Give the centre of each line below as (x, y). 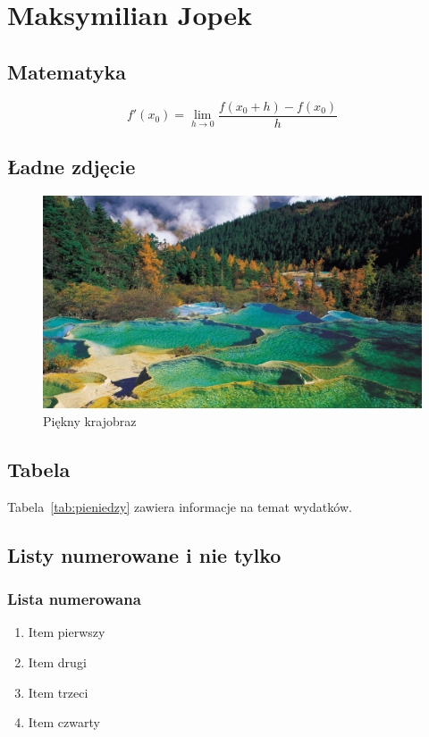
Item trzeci (58, 692)
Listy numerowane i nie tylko (144, 554)
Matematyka (67, 71)
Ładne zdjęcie (71, 167)
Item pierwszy (67, 632)
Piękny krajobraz (90, 420)
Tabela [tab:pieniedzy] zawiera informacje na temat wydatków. (180, 506)
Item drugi (57, 662)
